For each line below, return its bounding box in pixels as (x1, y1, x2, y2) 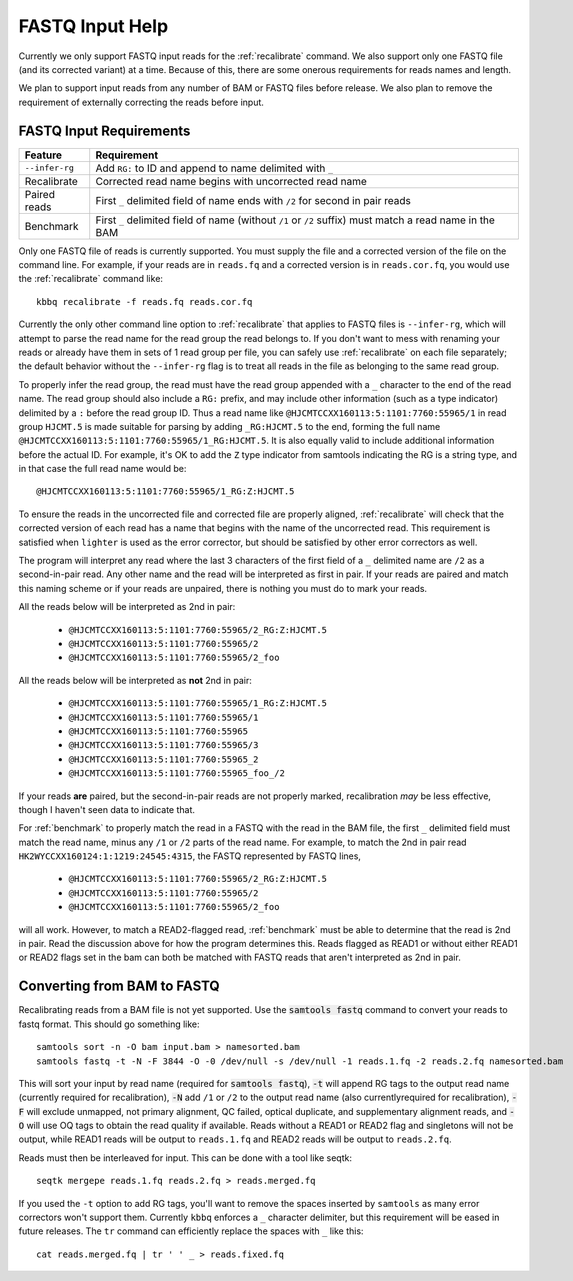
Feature (24, 148, 63, 162)
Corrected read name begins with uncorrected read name (95, 174, 367, 188)
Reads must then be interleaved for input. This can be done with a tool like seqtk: (18, 1151, 352, 1164)
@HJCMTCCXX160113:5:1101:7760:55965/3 (68, 740, 259, 751)
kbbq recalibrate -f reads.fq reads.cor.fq (36, 296, 253, 307)
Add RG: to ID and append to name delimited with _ (95, 161, 334, 175)
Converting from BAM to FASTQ (18, 978, 220, 995)
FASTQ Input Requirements (18, 122, 191, 139)
